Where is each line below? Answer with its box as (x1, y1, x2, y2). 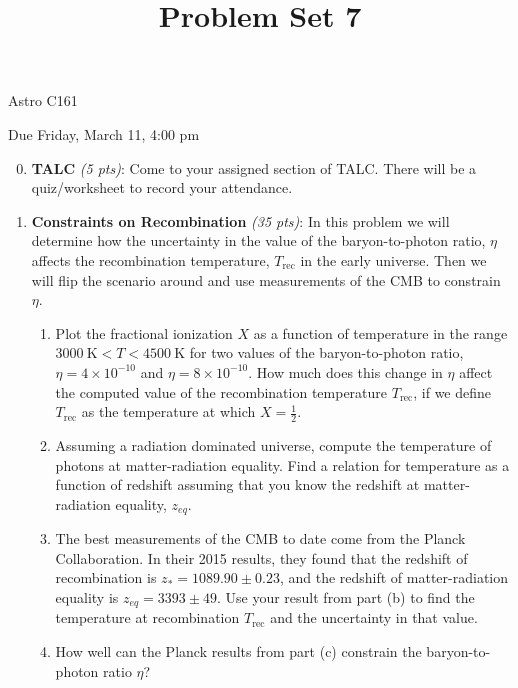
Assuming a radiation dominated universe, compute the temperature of (55, 434, 492, 455)
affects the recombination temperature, (31, 249, 270, 270)
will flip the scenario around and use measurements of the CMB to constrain (31, 269, 501, 290)
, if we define (413, 381, 492, 402)
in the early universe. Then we (300, 249, 487, 270)
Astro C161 (8, 90, 78, 111)
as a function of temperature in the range (253, 322, 508, 343)
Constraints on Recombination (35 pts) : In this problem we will (31, 210, 450, 231)
